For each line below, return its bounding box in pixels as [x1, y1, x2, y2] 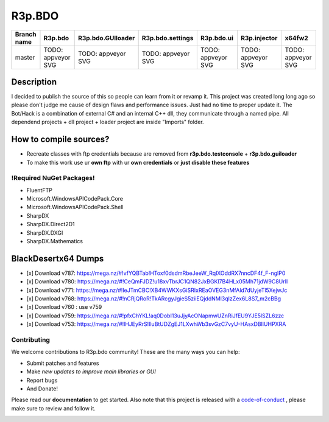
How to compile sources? [11, 134, 110, 145]
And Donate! [26, 385, 58, 392]
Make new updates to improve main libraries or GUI [26, 368, 157, 375]
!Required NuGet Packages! [11, 174, 95, 182]
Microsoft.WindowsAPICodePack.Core [26, 195, 124, 202]
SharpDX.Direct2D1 [26, 221, 75, 228]
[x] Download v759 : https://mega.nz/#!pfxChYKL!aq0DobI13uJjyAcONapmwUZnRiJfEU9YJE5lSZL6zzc [26, 312, 285, 319]
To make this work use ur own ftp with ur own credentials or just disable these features [26, 159, 250, 166]
